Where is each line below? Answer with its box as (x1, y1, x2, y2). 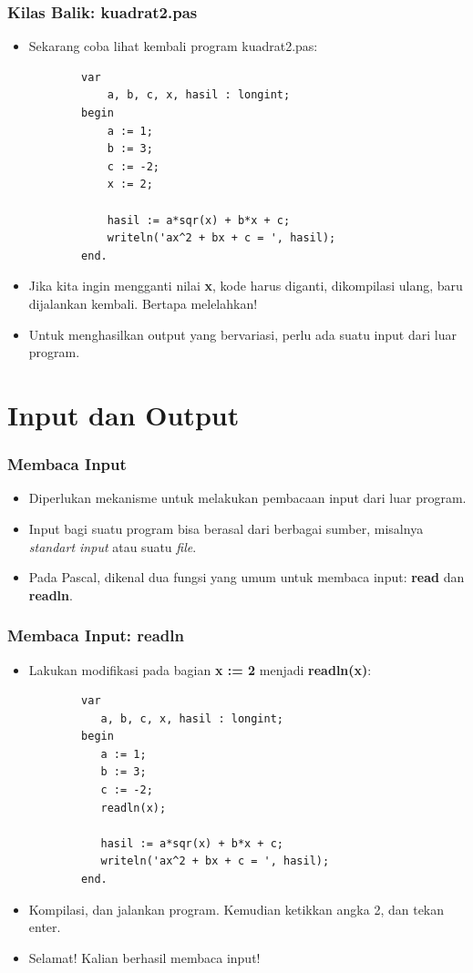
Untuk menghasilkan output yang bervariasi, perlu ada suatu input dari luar (28, 324, 457, 343)
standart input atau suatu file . (28, 537, 197, 556)
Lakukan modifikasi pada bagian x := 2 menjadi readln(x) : (28, 660, 372, 679)
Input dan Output (7, 395, 240, 433)
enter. (28, 917, 61, 937)
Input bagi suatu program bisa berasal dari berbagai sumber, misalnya (28, 518, 424, 538)
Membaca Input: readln (7, 624, 184, 647)
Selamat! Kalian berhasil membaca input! (28, 947, 261, 967)
